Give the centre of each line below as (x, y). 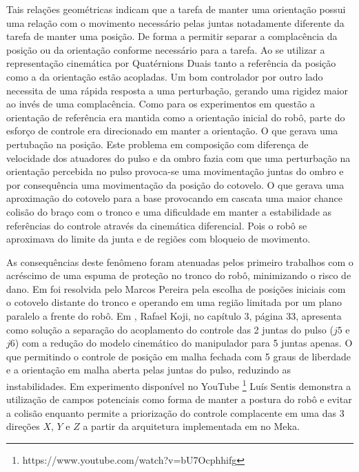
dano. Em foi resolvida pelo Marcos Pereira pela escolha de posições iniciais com (176, 288)
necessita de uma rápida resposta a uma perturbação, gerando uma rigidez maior (177, 90)
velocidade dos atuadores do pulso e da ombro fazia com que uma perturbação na (178, 157)
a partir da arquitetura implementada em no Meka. (191, 426)
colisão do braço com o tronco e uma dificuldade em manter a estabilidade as (169, 211)
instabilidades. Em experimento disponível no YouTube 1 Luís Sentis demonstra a (179, 385)
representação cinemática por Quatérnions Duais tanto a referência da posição (171, 63)
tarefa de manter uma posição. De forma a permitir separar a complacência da (172, 36)
